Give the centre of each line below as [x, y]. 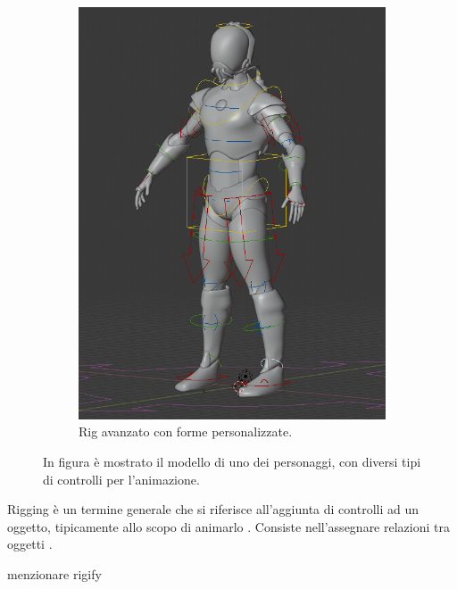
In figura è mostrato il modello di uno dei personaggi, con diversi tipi [232, 462]
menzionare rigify [54, 574]
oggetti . [30, 544]
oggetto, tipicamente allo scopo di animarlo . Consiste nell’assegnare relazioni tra [228, 526]
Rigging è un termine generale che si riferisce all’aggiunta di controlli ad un [213, 509]
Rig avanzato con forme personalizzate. [186, 431]
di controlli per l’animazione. [121, 479]
